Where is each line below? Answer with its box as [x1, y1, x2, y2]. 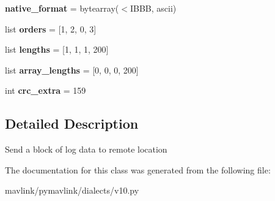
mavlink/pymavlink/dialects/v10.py [5, 184, 139, 197]
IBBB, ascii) [130, 2, 177, 14]
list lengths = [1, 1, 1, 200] [5, 43, 109, 56]
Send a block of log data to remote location [5, 143, 167, 156]
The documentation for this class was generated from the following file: [5, 163, 271, 176]
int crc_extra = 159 [5, 84, 86, 97]
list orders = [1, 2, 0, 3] [5, 22, 97, 35]
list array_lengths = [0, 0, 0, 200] [5, 63, 139, 76]
